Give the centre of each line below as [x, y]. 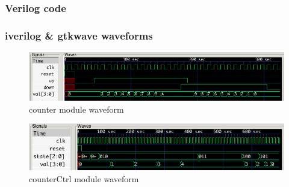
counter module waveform [76, 109]
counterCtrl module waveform [84, 178]
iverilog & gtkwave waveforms [79, 35]
